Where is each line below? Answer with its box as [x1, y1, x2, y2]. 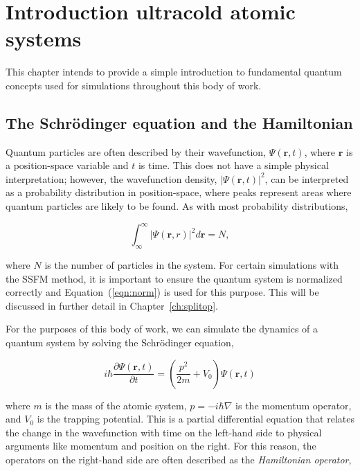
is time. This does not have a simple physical [138, 158, 329, 172]
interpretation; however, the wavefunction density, [6, 171, 217, 186]
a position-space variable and [6, 158, 129, 172]
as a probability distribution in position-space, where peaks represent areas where [6, 185, 352, 199]
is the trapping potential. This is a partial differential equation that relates [37, 411, 354, 426]
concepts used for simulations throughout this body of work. [6, 78, 262, 92]
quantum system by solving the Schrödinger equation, [6, 335, 234, 349]
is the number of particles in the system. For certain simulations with [44, 257, 339, 272]
